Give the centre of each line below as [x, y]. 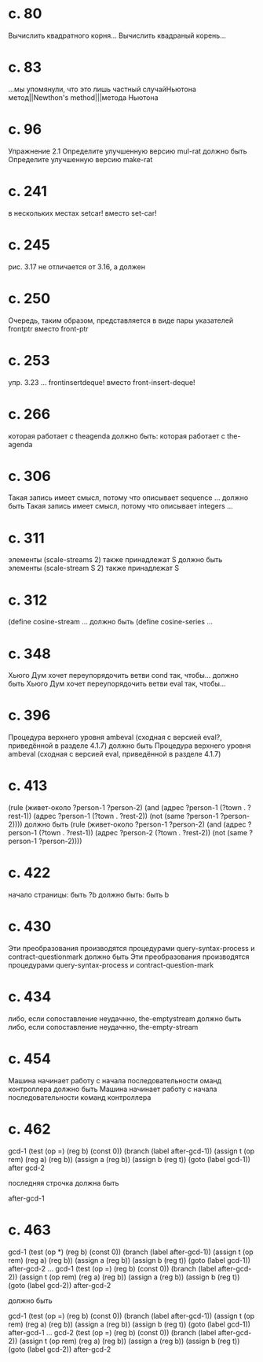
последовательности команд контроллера [80, 1097]
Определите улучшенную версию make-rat [80, 159]
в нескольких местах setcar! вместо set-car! [82, 213]
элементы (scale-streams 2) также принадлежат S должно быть [115, 560]
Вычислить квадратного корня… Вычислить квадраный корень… [117, 35]
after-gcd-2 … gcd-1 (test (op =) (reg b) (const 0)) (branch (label [112, 1268]
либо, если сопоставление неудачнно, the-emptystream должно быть [125, 1018]
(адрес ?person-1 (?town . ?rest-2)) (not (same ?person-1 [126, 816]
